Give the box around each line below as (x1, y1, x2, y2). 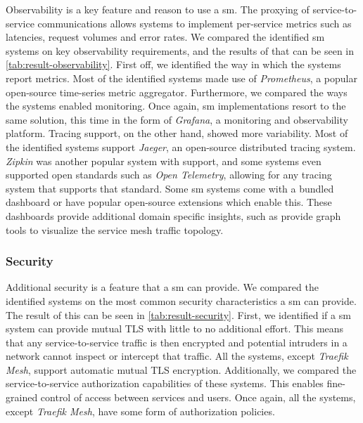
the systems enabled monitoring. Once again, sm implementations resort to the (6, 98, 346, 113)
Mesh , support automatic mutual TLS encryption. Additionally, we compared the (6, 362, 357, 377)
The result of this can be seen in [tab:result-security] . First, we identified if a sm (6, 307, 351, 322)
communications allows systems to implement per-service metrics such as (37, 15, 352, 30)
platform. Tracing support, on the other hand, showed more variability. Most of (6, 126, 348, 141)
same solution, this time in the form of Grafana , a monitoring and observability (6, 112, 348, 126)
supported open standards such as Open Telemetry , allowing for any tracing (6, 167, 332, 182)
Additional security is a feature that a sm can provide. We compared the (6, 280, 319, 294)
